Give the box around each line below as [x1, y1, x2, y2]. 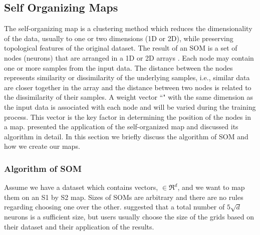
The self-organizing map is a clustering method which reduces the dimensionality [4, 23, 252, 34]
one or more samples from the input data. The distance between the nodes [4, 62, 233, 73]
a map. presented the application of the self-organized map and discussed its [4, 121, 238, 132]
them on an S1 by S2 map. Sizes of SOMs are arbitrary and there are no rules [4, 191, 243, 202]
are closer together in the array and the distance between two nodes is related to [4, 82, 251, 92]
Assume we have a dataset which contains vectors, [4, 182, 158, 192]
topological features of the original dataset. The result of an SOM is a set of [4, 43, 237, 53]
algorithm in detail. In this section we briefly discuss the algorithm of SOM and [4, 131, 248, 141]
